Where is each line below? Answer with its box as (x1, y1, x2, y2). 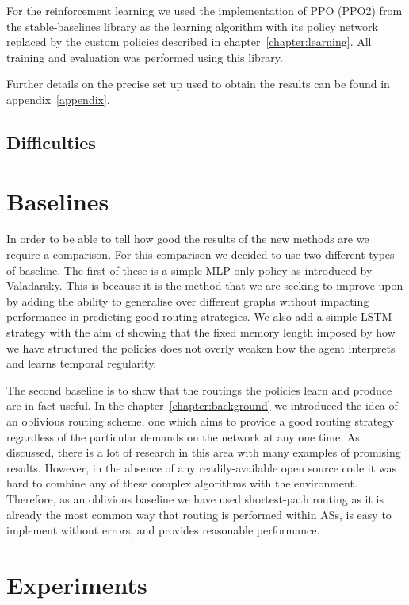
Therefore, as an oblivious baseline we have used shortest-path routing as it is (6, 490, 384, 507)
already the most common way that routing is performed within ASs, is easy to (6, 506, 392, 522)
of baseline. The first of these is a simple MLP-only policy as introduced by (6, 261, 373, 278)
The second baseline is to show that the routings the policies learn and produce (6, 381, 392, 398)
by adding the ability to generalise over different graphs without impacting (6, 292, 369, 309)
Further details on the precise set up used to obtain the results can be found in (6, 75, 390, 92)
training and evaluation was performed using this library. (6, 48, 283, 65)
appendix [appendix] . (6, 91, 110, 107)
